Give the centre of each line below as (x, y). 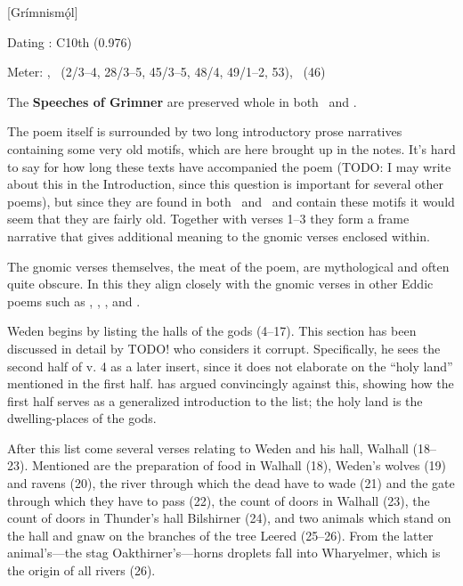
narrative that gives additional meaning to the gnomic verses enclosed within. (219, 236)
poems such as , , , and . (74, 301)
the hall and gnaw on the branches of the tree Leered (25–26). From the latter (220, 535)
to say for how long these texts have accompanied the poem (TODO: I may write (229, 166)
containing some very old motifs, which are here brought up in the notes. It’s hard (231, 148)
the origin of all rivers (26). (81, 570)
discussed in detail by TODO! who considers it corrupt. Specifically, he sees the (224, 348)
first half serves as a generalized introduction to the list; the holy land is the (215, 400)
